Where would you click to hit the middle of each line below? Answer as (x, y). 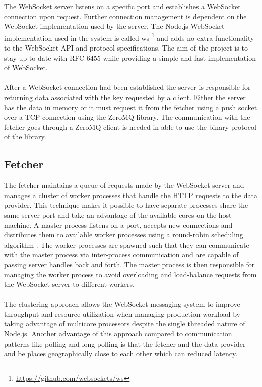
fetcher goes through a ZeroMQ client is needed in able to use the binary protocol (130, 127)
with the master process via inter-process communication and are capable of (121, 254)
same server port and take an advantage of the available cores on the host (118, 214)
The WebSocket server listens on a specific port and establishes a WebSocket (122, 6)
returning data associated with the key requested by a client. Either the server (125, 97)
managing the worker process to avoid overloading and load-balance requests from (130, 274)
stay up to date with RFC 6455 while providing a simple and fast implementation (130, 57)
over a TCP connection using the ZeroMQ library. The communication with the (127, 117)
